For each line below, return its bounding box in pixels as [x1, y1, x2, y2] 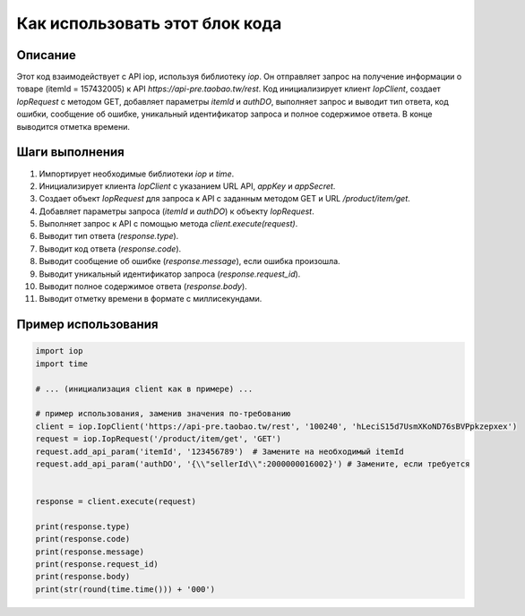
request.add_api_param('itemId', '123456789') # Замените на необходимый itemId [35, 446, 405, 457]
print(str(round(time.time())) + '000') [35, 584, 215, 595]
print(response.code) [35, 534, 131, 544]
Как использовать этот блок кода [16, 13, 282, 33]
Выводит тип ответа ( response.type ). [39, 231, 179, 242]
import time [35, 358, 89, 369]
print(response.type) [35, 521, 131, 532]
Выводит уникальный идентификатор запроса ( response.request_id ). [39, 269, 301, 279]
